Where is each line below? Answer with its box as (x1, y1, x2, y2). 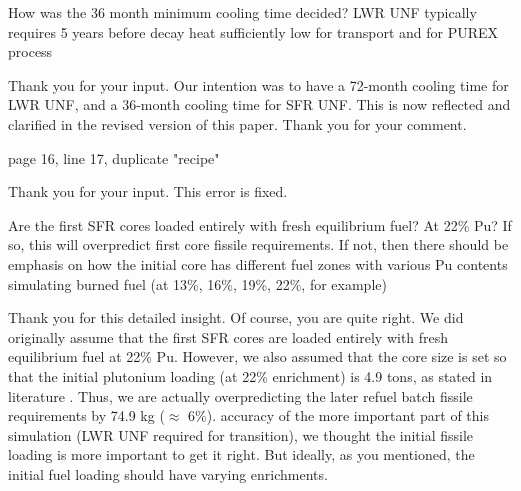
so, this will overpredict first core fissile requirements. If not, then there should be (8, 234, 509, 255)
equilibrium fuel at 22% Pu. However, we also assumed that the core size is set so (8, 346, 507, 367)
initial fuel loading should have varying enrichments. (8, 463, 328, 484)
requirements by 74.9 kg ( (8, 405, 165, 426)
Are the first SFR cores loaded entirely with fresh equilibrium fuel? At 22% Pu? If (8, 214, 512, 235)
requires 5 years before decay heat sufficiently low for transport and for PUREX (8, 21, 499, 42)
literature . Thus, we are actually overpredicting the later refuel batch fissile (8, 385, 473, 406)
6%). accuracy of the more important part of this (188, 405, 489, 426)
